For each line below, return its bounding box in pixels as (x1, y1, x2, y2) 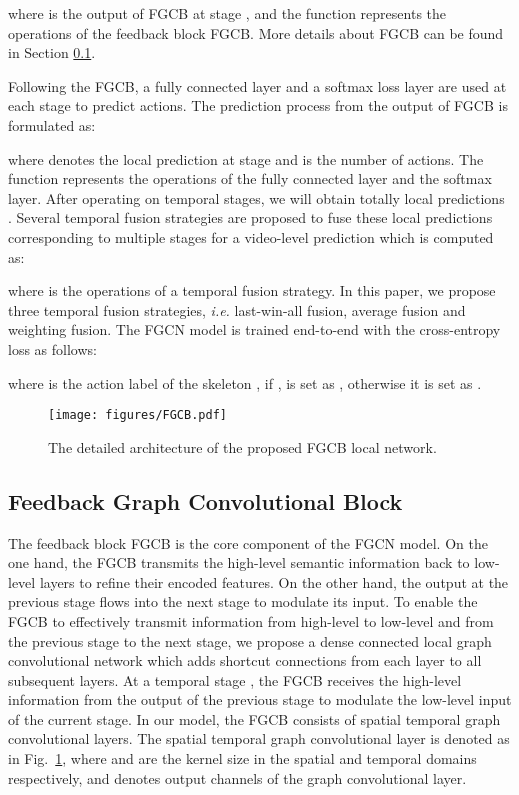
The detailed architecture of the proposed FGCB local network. (48, 436, 437, 457)
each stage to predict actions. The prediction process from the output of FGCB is (8, 95, 508, 116)
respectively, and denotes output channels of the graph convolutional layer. (8, 767, 467, 788)
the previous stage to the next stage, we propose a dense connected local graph (8, 630, 492, 651)
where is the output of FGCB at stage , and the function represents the (8, 3, 447, 23)
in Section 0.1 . (8, 42, 96, 63)
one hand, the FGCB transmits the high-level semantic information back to (8, 552, 470, 573)
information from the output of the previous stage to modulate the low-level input (8, 689, 512, 710)
